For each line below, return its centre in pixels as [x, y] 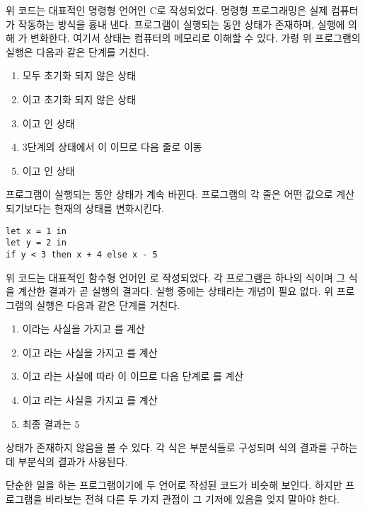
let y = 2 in [36, 243]
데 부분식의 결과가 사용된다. [67, 461]
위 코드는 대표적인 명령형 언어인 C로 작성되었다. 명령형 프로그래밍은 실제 [167, 10]
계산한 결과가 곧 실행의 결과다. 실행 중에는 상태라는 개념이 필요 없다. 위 [176, 291]
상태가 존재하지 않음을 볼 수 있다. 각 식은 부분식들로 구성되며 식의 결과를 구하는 [182, 447]
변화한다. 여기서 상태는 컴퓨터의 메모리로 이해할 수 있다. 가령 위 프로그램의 [196, 38]
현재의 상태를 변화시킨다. [109, 208]
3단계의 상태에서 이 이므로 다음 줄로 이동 [112, 147]
